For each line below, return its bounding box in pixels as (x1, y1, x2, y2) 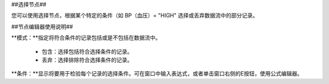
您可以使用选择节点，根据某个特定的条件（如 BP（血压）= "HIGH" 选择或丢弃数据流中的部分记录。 (11, 12, 258, 19)
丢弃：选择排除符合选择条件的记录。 (41, 56, 133, 63)
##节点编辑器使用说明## (11, 23, 73, 30)
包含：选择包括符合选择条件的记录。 (41, 48, 133, 55)
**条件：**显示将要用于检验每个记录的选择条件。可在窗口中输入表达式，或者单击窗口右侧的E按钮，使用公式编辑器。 (11, 70, 303, 77)
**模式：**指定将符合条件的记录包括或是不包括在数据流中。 (11, 34, 161, 42)
